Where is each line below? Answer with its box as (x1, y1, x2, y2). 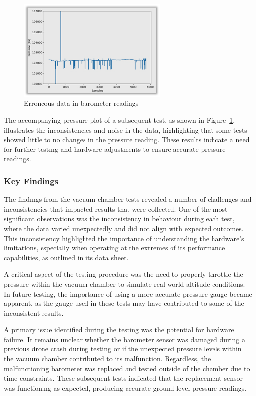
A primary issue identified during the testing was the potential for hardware (4, 324, 234, 335)
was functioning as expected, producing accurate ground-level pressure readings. (4, 382, 247, 393)
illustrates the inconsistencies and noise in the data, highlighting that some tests (4, 124, 247, 135)
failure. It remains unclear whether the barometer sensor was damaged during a (4, 334, 245, 344)
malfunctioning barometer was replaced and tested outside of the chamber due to (4, 363, 250, 373)
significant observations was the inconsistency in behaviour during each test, (4, 213, 235, 224)
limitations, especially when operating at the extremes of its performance (4, 243, 225, 253)
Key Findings (4, 174, 59, 187)
